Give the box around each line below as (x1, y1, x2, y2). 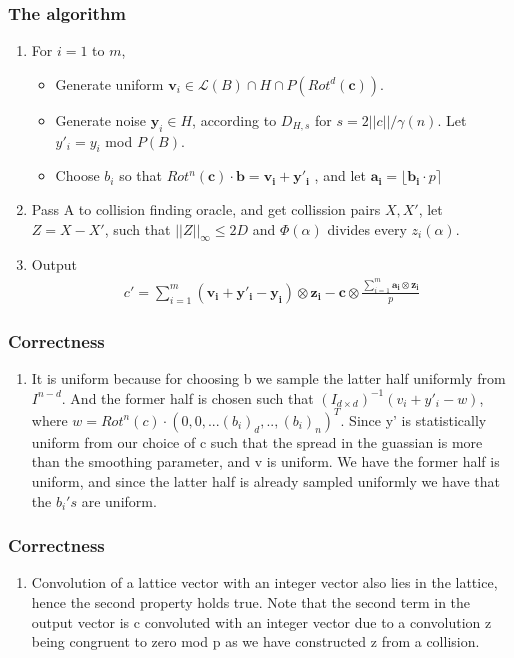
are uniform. (81, 490, 157, 511)
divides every (327, 218, 407, 239)
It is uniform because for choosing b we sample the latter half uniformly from (31, 368, 506, 389)
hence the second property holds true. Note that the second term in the (31, 591, 471, 612)
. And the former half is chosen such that (61, 387, 314, 408)
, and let (314, 165, 366, 186)
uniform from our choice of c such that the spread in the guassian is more (31, 431, 483, 452)
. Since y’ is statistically (340, 409, 487, 430)
